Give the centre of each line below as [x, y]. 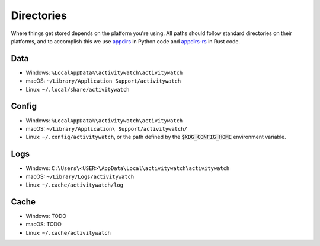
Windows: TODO [46, 216]
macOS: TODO [44, 224]
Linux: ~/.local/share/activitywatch [78, 89]
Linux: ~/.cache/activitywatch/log [75, 185]
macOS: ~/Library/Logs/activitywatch [80, 176]
